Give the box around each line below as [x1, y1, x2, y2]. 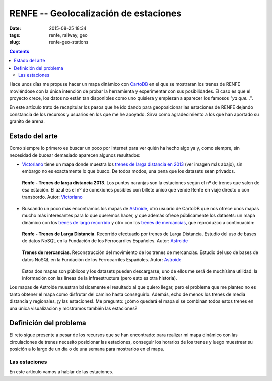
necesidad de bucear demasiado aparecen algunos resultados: [9, 152, 141, 158]
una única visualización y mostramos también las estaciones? [9, 305, 138, 311]
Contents [9, 48, 30, 54]
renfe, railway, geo [49, 32, 88, 38]
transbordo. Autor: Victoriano [22, 194, 83, 200]
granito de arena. [9, 118, 45, 124]
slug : [9, 39, 20, 45]
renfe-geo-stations [49, 39, 89, 45]
